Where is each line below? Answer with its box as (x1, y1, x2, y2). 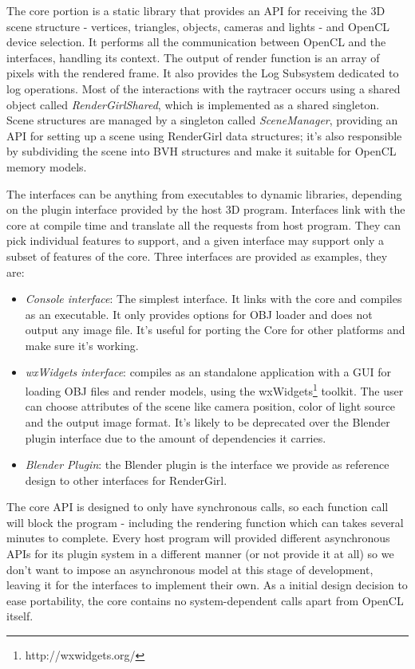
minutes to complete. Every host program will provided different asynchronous (6, 529, 390, 546)
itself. (6, 608, 34, 624)
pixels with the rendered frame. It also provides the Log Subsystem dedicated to (6, 65, 399, 81)
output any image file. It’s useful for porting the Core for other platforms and (25, 321, 405, 338)
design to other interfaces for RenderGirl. (25, 471, 227, 488)
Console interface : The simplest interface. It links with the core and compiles (25, 290, 402, 307)
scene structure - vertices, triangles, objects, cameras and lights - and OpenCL (6, 18, 389, 34)
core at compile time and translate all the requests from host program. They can (6, 216, 401, 233)
